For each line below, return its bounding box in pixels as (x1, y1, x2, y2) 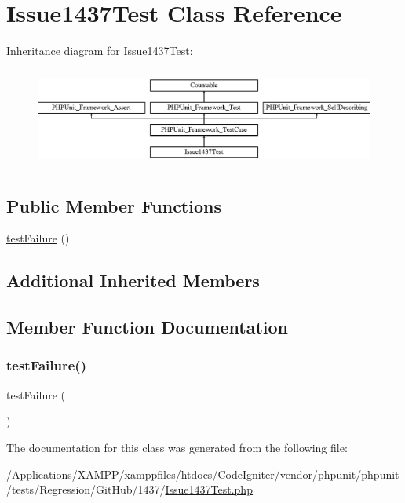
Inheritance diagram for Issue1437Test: (6, 42, 193, 59)
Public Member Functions (6, 193, 221, 217)
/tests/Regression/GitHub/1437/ (6, 481, 166, 498)
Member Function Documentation (6, 315, 289, 339)
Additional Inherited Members (6, 268, 260, 293)
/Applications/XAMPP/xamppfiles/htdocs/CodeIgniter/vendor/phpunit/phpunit (6, 465, 400, 482)
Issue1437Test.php (165, 481, 253, 498)
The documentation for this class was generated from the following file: (6, 439, 348, 455)
